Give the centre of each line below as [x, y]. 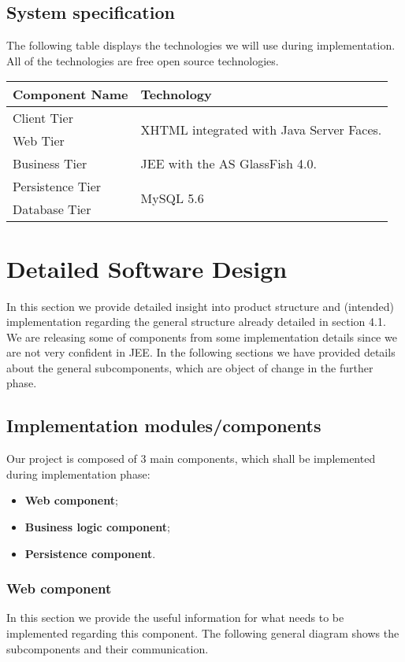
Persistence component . [90, 553]
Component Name [71, 94]
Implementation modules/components [164, 425]
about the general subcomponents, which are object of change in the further [190, 367]
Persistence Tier [57, 187]
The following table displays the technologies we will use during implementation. [201, 45]
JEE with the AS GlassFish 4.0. [229, 164]
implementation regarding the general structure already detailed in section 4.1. [196, 322]
